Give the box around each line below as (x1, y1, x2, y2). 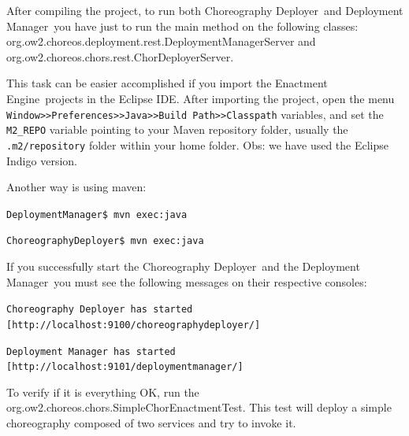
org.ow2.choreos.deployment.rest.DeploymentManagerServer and (6, 33, 316, 50)
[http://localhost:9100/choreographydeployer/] (6, 319, 261, 331)
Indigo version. (6, 152, 77, 168)
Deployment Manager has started (6, 345, 176, 357)
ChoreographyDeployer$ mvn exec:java (6, 235, 204, 247)
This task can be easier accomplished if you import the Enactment (6, 75, 328, 91)
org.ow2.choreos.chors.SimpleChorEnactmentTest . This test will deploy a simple (6, 399, 392, 416)
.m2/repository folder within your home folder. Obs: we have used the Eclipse (6, 136, 389, 153)
